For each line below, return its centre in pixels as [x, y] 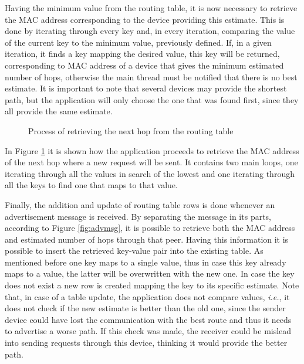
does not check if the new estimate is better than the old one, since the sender [145, 308]
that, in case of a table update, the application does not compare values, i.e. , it [147, 296]
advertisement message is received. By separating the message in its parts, [138, 216]
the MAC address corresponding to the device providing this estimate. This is [145, 19]
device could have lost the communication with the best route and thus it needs [148, 319]
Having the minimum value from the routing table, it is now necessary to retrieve [151, 8]
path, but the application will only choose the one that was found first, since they [152, 99]
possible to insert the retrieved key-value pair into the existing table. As [134, 251]
